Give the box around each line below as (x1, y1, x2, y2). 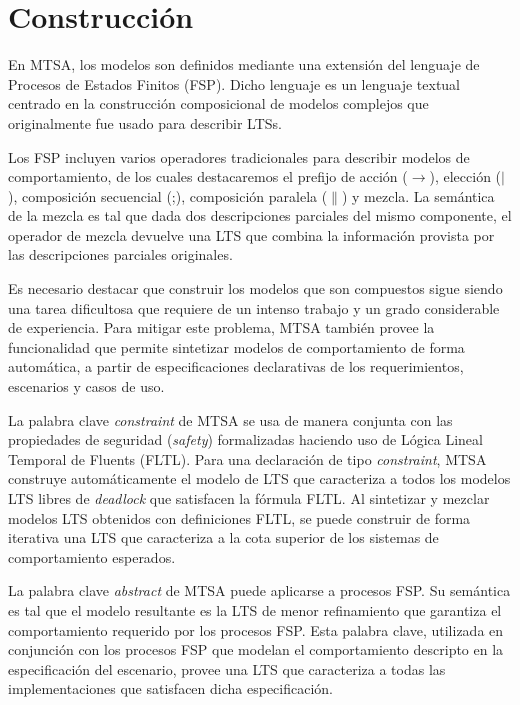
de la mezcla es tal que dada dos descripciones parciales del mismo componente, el (8, 205, 512, 226)
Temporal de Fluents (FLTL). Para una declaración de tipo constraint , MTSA (8, 448, 487, 469)
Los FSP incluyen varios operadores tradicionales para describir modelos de (8, 146, 470, 167)
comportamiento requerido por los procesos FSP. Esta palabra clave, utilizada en (8, 619, 504, 640)
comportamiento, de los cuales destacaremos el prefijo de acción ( (8, 166, 408, 187)
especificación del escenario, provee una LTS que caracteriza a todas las (8, 658, 446, 679)
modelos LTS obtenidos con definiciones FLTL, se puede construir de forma (8, 507, 471, 528)
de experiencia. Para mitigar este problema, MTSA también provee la (8, 317, 435, 338)
